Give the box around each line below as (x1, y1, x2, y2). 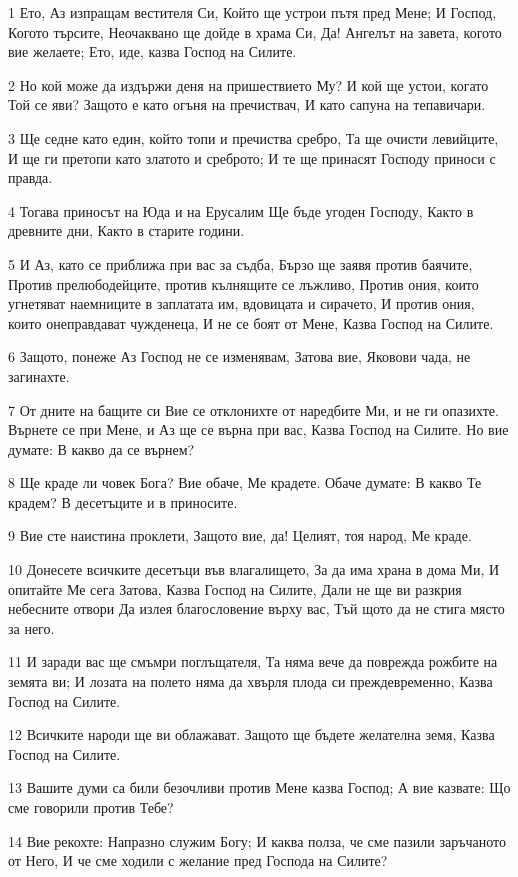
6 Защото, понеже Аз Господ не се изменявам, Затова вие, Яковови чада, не (8, 346, 471, 367)
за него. (8, 617, 55, 638)
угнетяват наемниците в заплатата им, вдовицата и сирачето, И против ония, (8, 293, 475, 314)
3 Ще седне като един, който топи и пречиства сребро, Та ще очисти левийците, (8, 127, 499, 148)
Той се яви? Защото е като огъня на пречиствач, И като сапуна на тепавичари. (8, 94, 486, 115)
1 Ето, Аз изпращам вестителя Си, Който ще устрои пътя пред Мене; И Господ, (8, 2, 497, 22)
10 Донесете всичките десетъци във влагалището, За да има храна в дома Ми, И (8, 559, 500, 580)
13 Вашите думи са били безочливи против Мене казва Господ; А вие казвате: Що (8, 777, 511, 798)
